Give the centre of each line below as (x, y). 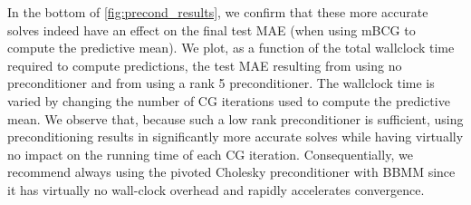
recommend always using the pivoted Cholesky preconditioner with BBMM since (231, 172)
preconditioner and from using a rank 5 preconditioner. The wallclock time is (221, 83)
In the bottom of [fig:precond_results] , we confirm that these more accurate (218, 12)
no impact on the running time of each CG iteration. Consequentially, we (210, 154)
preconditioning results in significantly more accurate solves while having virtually (235, 137)
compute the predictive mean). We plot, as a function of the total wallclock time (231, 48)
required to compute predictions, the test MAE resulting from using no (205, 65)
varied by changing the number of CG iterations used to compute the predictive (229, 100)
